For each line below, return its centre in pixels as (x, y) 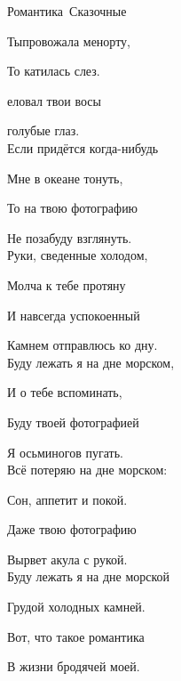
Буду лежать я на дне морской (89, 576)
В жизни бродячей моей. (74, 666)
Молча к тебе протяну (67, 284)
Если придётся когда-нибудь (83, 147)
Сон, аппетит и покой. (67, 499)
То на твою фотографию (73, 208)
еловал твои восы (54, 100)
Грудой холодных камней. (76, 607)
